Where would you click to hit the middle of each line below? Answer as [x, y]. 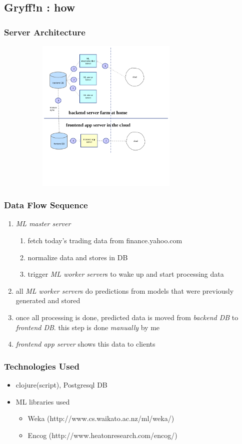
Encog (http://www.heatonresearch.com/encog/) [102, 435]
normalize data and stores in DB [78, 257]
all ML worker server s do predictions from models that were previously [125, 290]
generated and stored [48, 300]
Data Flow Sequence [46, 205]
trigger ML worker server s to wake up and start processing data [126, 274]
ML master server [43, 223]
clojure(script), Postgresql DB [61, 385]
